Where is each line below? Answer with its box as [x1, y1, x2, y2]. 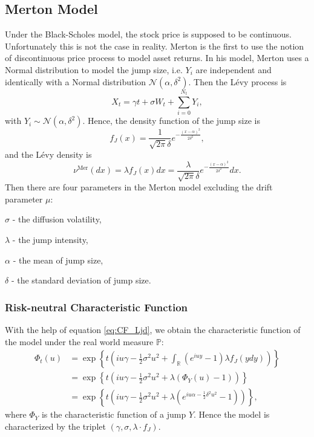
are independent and [195, 63, 272, 76]
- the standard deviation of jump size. [11, 274, 151, 286]
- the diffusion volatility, [12, 213, 102, 225]
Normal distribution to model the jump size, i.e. [5, 63, 183, 76]
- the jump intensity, [12, 233, 88, 245]
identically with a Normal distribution [5, 75, 146, 88]
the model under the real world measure [5, 335, 154, 348]
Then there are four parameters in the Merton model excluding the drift [5, 181, 273, 193]
